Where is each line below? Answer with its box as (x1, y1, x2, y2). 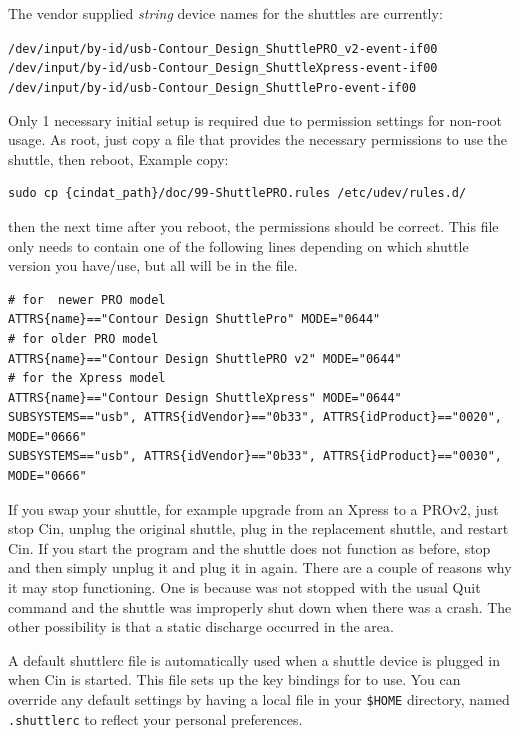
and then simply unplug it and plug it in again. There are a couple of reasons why (8, 557, 512, 578)
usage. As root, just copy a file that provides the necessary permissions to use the (8, 129, 508, 150)
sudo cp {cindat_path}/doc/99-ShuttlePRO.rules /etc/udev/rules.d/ (8, 186, 467, 201)
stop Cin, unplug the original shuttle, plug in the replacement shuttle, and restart (8, 518, 509, 539)
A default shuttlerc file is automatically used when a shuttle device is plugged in (8, 649, 500, 670)
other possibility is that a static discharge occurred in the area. (8, 616, 394, 637)
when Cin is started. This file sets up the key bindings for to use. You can (8, 669, 461, 690)
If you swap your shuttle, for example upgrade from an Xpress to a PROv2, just (8, 498, 499, 519)
